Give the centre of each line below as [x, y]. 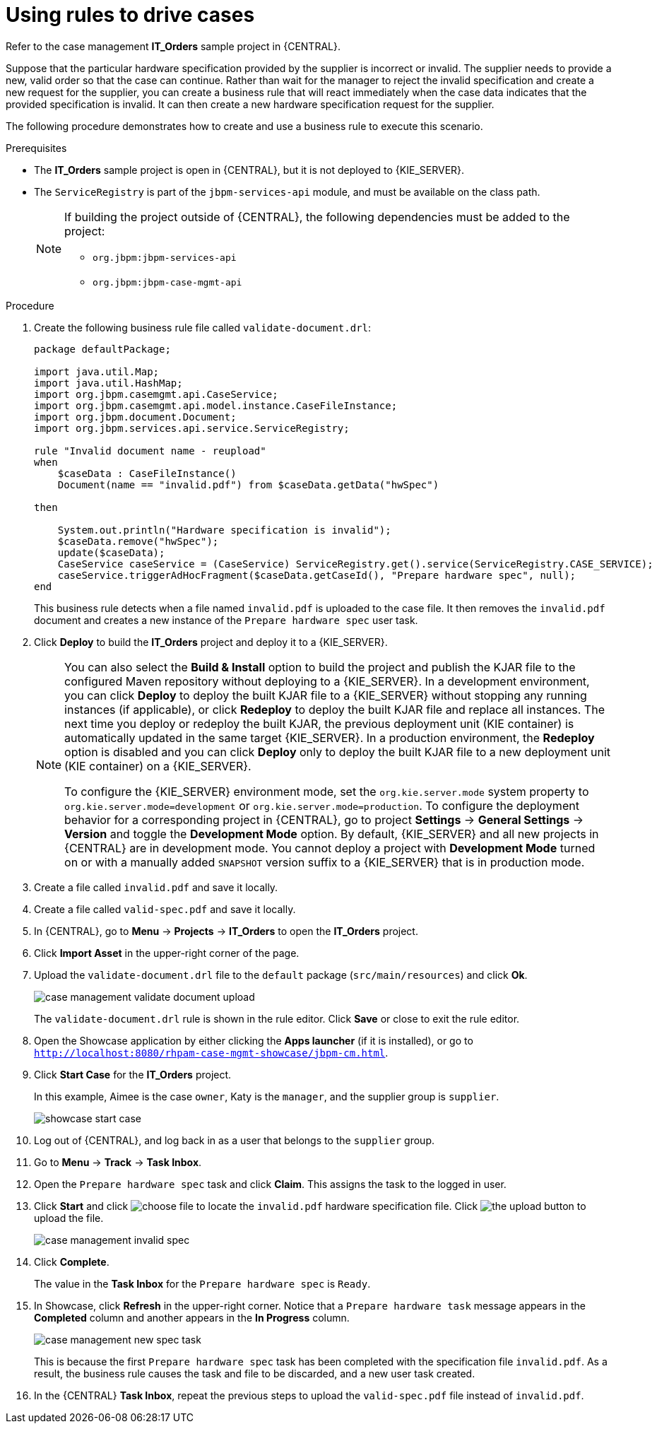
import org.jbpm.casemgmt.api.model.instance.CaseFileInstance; [216, 405]
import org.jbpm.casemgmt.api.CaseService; [156, 394]
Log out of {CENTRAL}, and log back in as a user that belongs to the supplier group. [234, 1140]
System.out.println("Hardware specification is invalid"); [224, 530]
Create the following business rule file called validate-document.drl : [203, 327]
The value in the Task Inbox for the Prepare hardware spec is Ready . [202, 1283]
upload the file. [69, 1218]
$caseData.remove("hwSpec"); [138, 541]
